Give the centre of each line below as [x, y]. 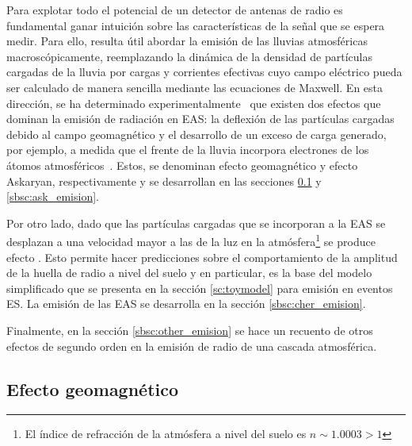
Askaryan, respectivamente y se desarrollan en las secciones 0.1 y [164, 181]
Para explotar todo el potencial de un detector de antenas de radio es [175, 10]
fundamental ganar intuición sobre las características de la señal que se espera [196, 25]
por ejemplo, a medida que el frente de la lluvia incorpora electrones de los [188, 150]
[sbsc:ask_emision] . [53, 196]
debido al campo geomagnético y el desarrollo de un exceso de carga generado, [196, 134]
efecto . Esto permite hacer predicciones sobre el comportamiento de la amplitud [202, 257]
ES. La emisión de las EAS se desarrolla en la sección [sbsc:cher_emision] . [186, 304]
